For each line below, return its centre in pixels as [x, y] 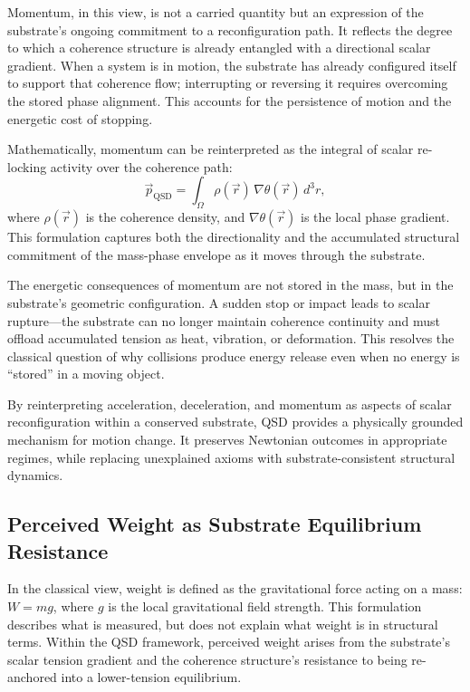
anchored [32, 677]
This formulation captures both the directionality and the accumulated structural [234, 237]
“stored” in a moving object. [86, 374]
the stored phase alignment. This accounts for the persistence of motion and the [230, 100]
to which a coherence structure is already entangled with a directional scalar [219, 48]
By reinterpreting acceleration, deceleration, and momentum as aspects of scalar [230, 404]
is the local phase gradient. [375, 217]
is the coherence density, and [165, 217]
